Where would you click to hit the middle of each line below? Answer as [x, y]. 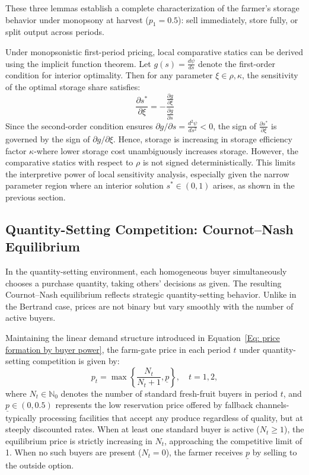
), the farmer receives [204, 452]
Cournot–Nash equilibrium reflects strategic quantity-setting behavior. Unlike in [151, 294]
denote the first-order [237, 63]
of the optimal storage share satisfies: [73, 87]
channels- [273, 405]
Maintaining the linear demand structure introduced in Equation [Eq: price [143, 338]
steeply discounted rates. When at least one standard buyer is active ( [133, 429]
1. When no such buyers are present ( [74, 452]
